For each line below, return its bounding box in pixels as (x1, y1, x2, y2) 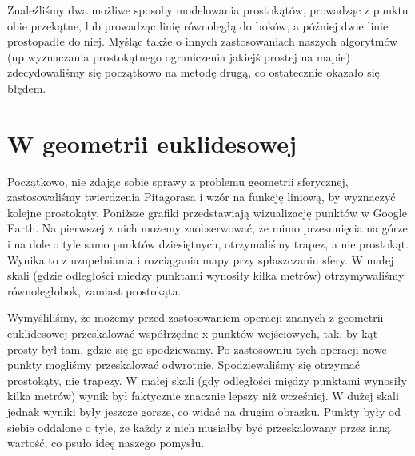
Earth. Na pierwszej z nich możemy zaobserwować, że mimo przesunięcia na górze (7, 220, 408, 236)
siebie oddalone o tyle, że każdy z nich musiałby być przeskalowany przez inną (7, 418, 391, 435)
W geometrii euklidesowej (7, 126, 297, 159)
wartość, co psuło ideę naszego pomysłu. (7, 434, 205, 451)
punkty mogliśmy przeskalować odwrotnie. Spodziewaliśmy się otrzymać (7, 356, 361, 373)
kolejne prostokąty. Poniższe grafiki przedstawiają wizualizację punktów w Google (7, 204, 407, 220)
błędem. (7, 79, 46, 96)
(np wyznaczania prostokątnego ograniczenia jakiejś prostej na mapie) (7, 48, 350, 65)
